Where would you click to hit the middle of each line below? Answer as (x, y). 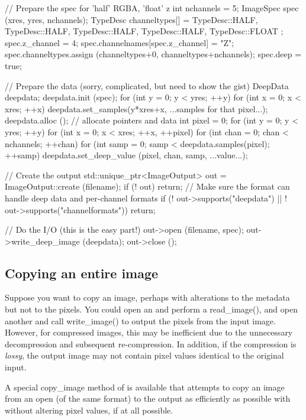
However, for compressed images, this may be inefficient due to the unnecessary (149, 332)
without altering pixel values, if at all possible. (89, 410)
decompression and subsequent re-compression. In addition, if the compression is (151, 344)
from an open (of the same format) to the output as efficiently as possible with (148, 398)
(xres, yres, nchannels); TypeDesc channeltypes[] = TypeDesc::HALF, (131, 19)
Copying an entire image (82, 273)
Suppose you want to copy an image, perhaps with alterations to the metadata (147, 297)
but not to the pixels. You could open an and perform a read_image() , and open (151, 309)
